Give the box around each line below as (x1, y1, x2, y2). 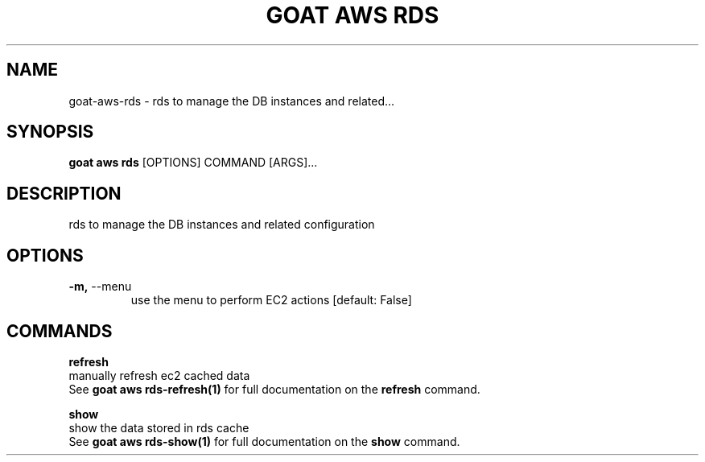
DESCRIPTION (6, 183, 122, 204)
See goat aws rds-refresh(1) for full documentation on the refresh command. (68, 382, 480, 396)
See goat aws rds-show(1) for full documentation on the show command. (68, 434, 460, 448)
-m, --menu (68, 279, 132, 294)
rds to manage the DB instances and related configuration (68, 217, 375, 232)
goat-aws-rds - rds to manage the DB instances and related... (68, 93, 395, 108)
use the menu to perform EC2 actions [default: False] (130, 293, 412, 307)
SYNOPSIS (6, 122, 94, 142)
